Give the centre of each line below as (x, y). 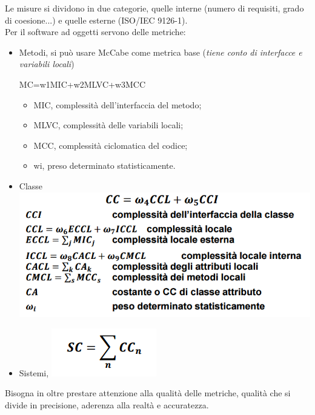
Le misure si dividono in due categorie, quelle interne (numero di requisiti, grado (154, 8)
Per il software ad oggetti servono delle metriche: (95, 32)
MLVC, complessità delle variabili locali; (108, 125)
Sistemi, (34, 372)
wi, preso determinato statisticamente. (104, 165)
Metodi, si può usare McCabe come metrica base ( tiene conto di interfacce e (161, 52)
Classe (31, 185)
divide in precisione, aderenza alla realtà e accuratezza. (107, 405)
